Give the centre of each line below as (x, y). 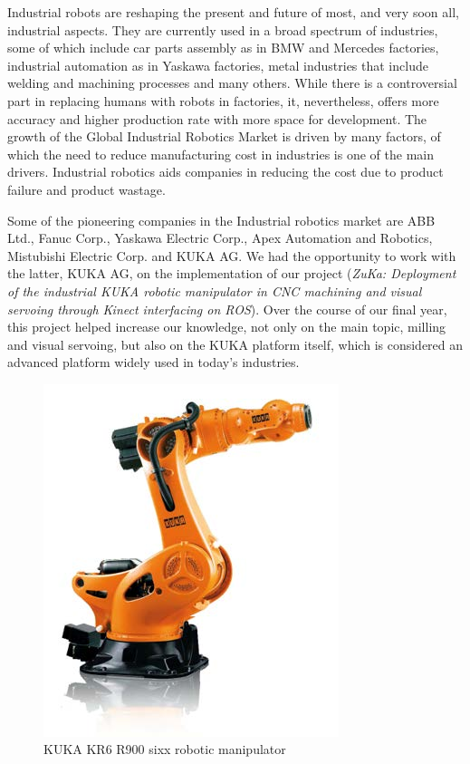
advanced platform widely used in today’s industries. (153, 362)
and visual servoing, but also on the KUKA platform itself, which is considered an (235, 344)
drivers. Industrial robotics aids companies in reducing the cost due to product (225, 172)
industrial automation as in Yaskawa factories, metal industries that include (218, 65)
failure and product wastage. (86, 189)
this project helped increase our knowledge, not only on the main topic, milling (227, 327)
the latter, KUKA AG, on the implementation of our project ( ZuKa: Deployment (232, 273)
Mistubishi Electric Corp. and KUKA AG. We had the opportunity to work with (232, 255)
